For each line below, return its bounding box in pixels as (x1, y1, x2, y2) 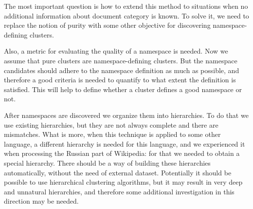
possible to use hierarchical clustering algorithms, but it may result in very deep (4, 177, 243, 187)
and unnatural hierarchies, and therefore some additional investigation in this (4, 186, 235, 196)
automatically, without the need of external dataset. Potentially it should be (4, 167, 232, 177)
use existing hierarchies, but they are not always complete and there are (4, 119, 218, 130)
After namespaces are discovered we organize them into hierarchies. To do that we (4, 110, 249, 120)
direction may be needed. (4, 196, 79, 206)
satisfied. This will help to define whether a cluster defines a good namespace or (4, 84, 242, 94)
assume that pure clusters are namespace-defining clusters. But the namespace (4, 55, 237, 65)
